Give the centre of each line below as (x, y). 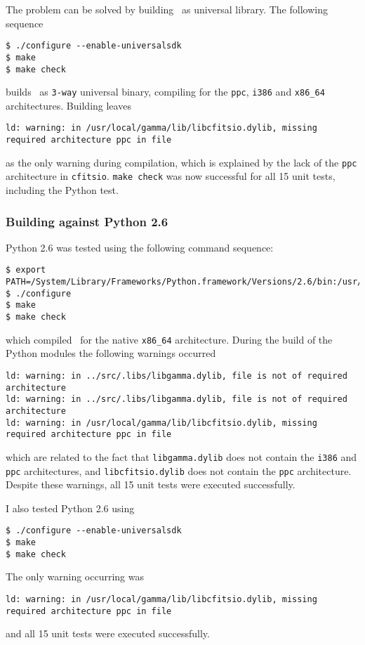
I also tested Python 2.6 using (70, 508)
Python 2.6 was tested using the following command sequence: (140, 247)
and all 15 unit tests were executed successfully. (108, 633)
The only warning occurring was (75, 576)
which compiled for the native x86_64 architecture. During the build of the (169, 339)
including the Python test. (62, 190)
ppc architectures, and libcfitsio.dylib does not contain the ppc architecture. (179, 470)
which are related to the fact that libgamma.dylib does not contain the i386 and (181, 456)
